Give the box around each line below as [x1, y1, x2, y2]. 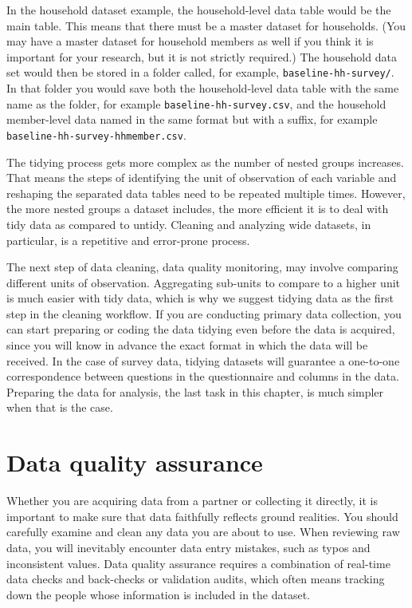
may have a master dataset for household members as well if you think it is [6, 33, 374, 49]
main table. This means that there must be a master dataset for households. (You [6, 17, 406, 34]
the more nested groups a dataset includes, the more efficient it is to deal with [6, 200, 389, 217]
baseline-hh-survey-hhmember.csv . [6, 126, 186, 143]
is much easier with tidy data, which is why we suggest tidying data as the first [6, 290, 394, 306]
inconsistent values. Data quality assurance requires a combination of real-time [6, 555, 390, 571]
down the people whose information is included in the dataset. [6, 586, 311, 602]
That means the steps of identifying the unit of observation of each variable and [6, 169, 397, 186]
